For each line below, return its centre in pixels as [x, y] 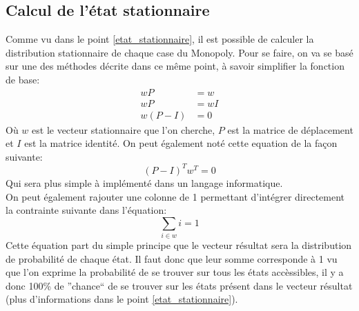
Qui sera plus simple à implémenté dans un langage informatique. [144, 182]
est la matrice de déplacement [290, 129]
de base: [23, 79]
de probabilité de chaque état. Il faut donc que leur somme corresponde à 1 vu [172, 258]
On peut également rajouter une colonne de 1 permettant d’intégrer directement [175, 196]
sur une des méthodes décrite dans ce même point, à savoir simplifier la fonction [175, 66]
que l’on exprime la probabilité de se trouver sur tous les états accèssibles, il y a [175, 272]
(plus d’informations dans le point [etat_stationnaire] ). [122, 299]
